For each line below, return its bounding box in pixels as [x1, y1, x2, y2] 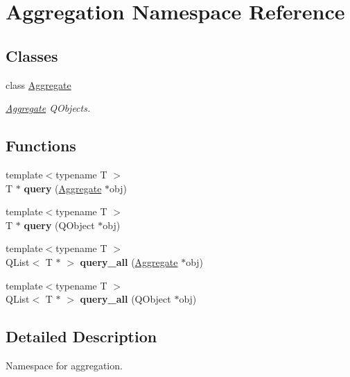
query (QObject [24, 217, 95, 232]
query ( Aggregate [24, 181, 102, 195]
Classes [6, 44, 58, 66]
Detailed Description [6, 326, 157, 347]
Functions [6, 135, 76, 156]
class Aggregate [6, 77, 71, 92]
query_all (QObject [80, 292, 171, 306]
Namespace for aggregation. [6, 358, 123, 372]
